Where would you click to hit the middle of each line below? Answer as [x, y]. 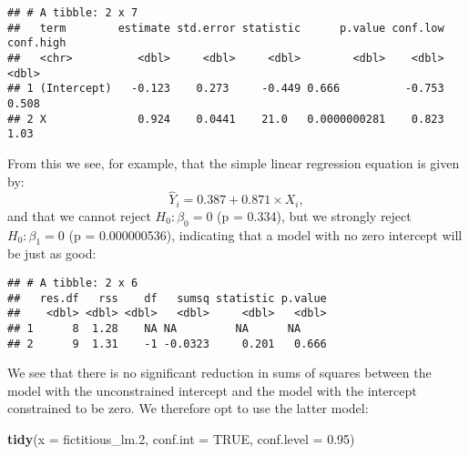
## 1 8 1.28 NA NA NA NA [154, 328]
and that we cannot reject [79, 215]
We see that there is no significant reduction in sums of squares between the [219, 373]
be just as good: [52, 253]
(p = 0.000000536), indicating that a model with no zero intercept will [265, 234]
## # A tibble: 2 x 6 [73, 283]
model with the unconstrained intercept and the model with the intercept [212, 390]
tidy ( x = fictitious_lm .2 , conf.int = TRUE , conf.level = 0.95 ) [181, 439]
